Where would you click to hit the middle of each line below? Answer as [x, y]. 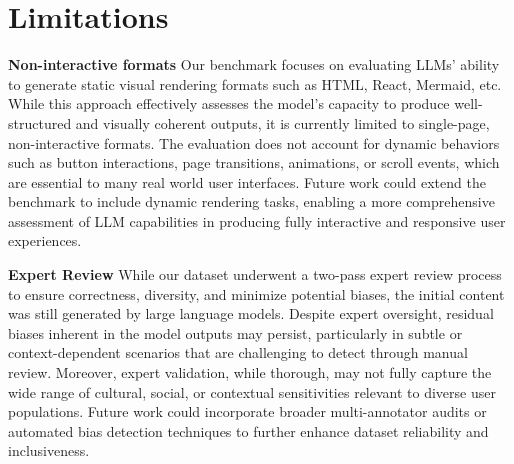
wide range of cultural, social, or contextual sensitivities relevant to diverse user [252, 391]
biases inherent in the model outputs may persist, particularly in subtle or [235, 332]
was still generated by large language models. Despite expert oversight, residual [251, 313]
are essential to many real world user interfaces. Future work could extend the [247, 181]
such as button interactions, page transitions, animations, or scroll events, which [254, 162]
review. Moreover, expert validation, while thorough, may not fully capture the [250, 372]
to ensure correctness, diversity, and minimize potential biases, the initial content [256, 293]
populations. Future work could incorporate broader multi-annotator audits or [247, 411]
